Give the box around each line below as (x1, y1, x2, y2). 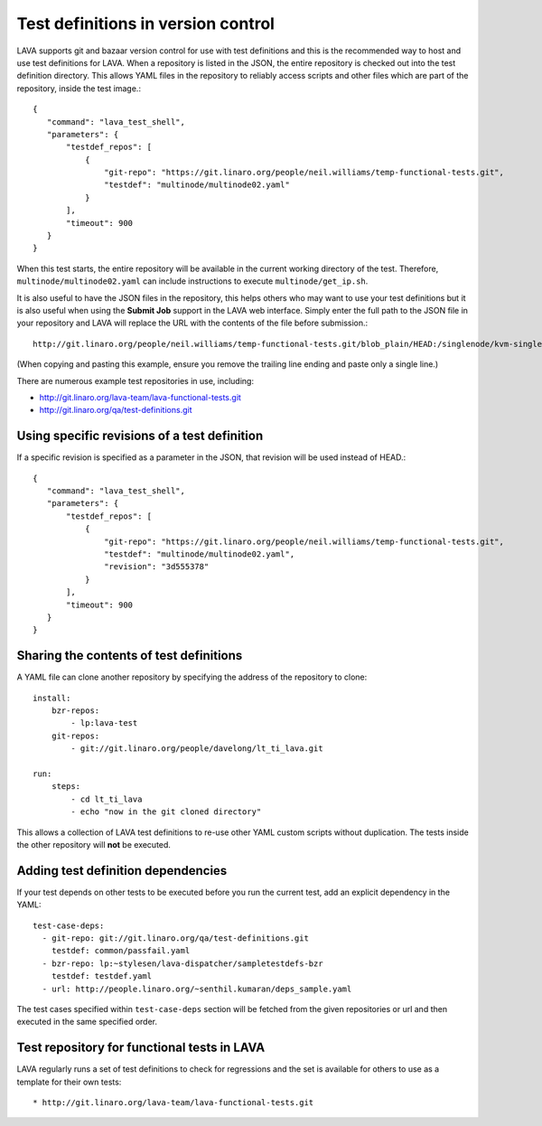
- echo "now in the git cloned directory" (70, 807, 262, 817)
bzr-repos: (51, 705, 100, 716)
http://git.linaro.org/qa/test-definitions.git (39, 405, 192, 416)
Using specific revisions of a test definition (16, 428, 264, 444)
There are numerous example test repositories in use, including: (16, 375, 255, 386)
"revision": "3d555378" (104, 561, 210, 572)
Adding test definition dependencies (16, 863, 228, 878)
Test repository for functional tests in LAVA (16, 1040, 266, 1056)
